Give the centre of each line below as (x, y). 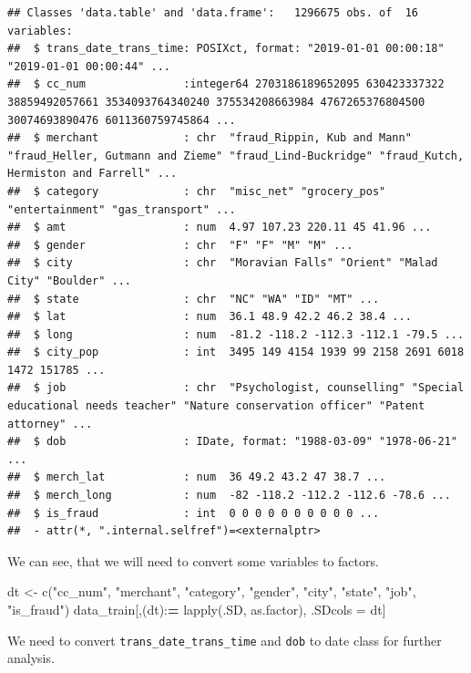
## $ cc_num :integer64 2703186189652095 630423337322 (226, 84)
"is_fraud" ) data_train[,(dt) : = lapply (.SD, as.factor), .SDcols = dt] (197, 609)
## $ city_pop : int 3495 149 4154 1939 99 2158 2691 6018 (236, 352)
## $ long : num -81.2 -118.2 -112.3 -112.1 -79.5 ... (236, 334)
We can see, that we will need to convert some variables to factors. (193, 560)
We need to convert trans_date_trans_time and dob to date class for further (225, 640)
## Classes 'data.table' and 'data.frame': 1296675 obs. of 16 (213, 13)
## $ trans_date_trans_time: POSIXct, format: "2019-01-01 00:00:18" (226, 49)
